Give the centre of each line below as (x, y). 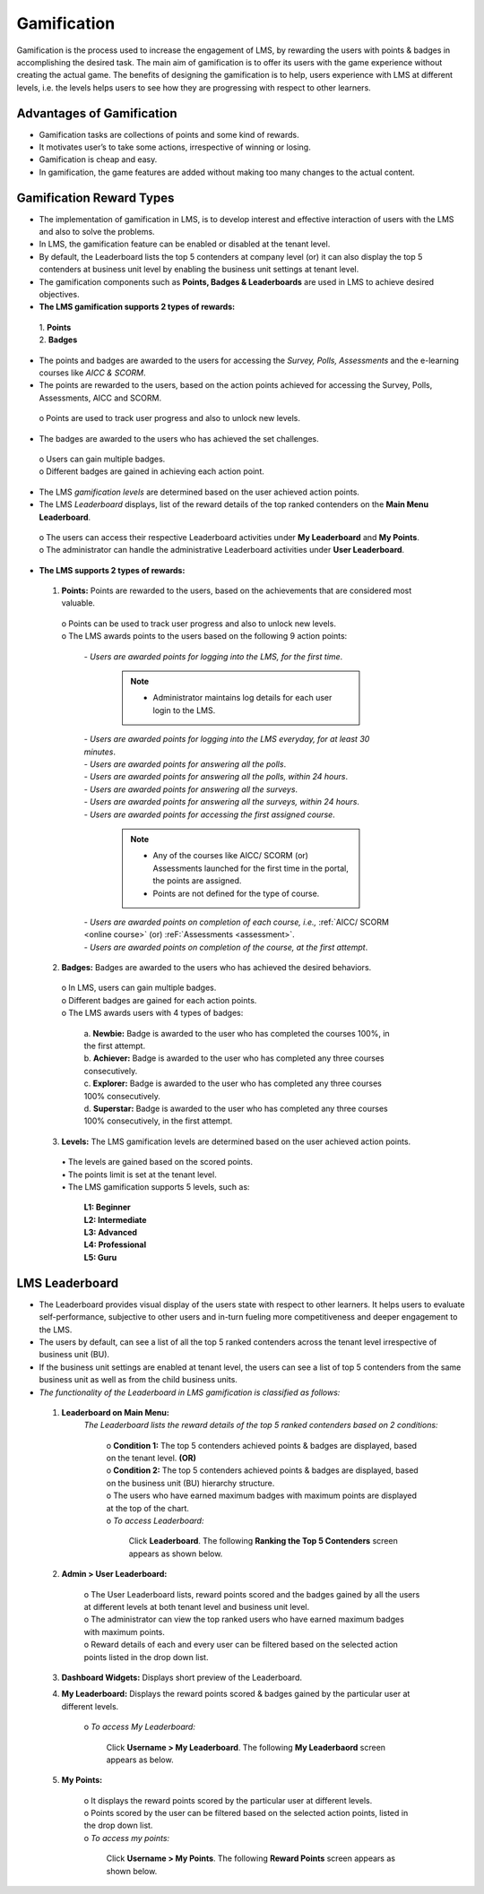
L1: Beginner (108, 1207)
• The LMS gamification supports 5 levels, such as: (156, 1186)
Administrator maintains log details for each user (242, 698)
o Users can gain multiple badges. (102, 459)
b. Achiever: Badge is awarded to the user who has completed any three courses (234, 1058)
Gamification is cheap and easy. (98, 159)
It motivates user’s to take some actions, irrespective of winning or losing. (175, 147)
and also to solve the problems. (97, 232)
